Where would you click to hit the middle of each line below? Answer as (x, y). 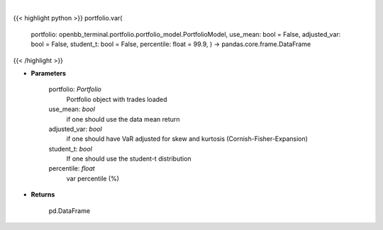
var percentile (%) (93, 178)
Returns (43, 195)
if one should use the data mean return (123, 119)
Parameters (49, 73)
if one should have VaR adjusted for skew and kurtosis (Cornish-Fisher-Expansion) (187, 139)
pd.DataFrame (70, 211)
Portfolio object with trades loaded (117, 99)
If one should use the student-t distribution (129, 159)
